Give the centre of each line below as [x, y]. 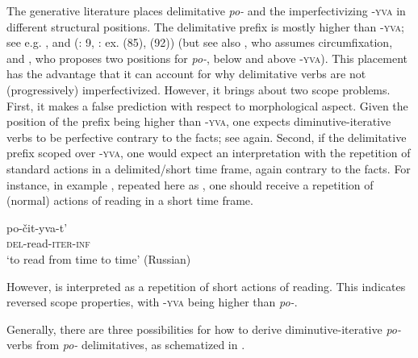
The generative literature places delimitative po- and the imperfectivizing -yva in [206, 10]
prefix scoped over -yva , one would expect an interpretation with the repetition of [209, 153]
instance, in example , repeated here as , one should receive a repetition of [190, 184]
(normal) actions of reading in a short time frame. [130, 200]
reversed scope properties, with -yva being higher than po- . [152, 302]
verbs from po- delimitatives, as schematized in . [126, 345]
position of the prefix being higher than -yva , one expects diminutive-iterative [199, 121]
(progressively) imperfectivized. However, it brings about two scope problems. [199, 89]
